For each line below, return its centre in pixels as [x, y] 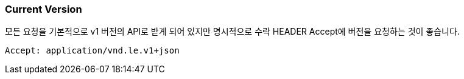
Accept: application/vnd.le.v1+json [92, 51]
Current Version [44, 9]
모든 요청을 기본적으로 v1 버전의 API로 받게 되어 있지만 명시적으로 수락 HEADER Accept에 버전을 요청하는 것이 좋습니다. [232, 32]
